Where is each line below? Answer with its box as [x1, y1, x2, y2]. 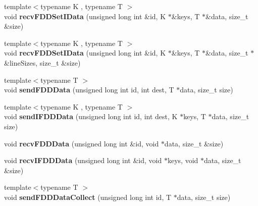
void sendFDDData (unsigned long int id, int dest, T [4, 84, 174, 95]
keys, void [167, 155, 198, 166]
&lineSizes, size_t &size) [4, 57, 81, 68]
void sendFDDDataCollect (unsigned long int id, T [4, 191, 172, 202]
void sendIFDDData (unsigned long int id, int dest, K [4, 111, 178, 122]
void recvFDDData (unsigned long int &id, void [4, 138, 159, 148]
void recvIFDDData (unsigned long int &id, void [4, 155, 162, 166]
